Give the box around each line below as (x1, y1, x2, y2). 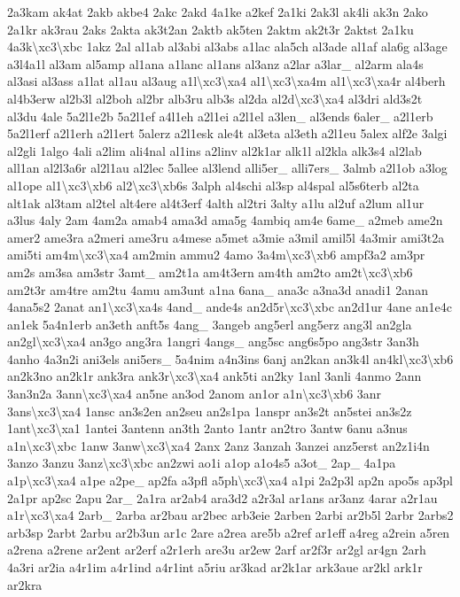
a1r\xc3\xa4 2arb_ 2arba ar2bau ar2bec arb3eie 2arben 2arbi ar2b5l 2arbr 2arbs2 (7, 506, 454, 524)
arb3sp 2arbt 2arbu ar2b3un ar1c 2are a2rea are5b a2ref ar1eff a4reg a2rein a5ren (7, 523, 450, 541)
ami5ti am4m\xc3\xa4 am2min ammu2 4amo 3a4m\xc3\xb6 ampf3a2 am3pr (7, 245, 425, 264)
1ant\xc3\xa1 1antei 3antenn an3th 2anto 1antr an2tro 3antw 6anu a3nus (7, 419, 408, 438)
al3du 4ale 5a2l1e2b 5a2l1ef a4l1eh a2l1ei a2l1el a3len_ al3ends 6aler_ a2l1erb (7, 106, 433, 125)
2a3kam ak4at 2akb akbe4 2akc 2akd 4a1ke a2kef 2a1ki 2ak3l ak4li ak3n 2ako (7, 3, 428, 20)
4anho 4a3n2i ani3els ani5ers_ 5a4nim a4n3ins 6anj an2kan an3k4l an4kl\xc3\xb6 (7, 349, 454, 368)
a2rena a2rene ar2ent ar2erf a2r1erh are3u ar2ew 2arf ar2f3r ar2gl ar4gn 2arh (7, 540, 426, 559)
